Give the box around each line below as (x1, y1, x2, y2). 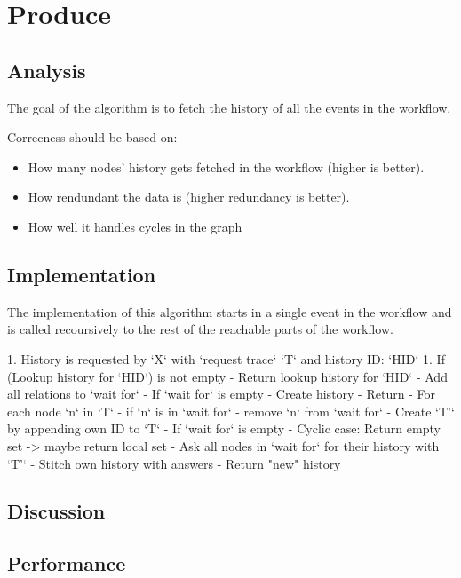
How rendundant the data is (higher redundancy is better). (28, 187, 350, 206)
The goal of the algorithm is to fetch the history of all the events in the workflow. (7, 98, 451, 116)
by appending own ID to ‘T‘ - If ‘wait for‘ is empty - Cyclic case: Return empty (7, 419, 441, 438)
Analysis (7, 56, 86, 83)
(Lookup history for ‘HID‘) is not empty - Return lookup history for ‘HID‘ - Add (7, 367, 448, 385)
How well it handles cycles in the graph (28, 217, 242, 235)
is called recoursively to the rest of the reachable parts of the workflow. (7, 320, 393, 338)
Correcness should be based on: (7, 128, 178, 146)
